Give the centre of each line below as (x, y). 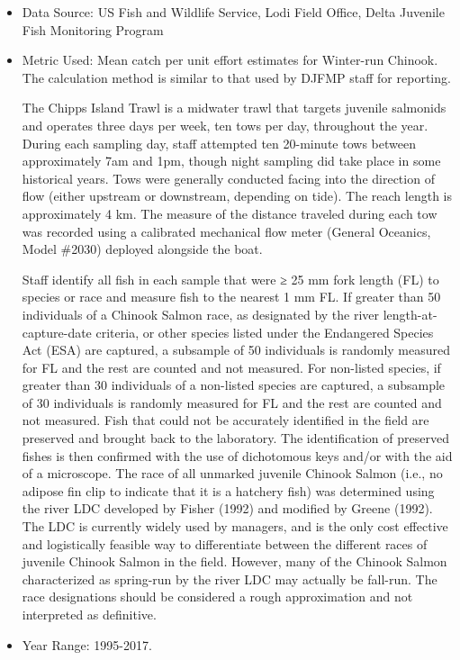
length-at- (410, 314)
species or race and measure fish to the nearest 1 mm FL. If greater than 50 (231, 297)
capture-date (57, 332)
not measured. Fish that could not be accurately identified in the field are (225, 420)
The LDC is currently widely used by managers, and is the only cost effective (235, 526)
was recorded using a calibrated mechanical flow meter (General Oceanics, (226, 231)
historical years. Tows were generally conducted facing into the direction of (228, 178)
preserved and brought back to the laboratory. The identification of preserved (235, 438)
